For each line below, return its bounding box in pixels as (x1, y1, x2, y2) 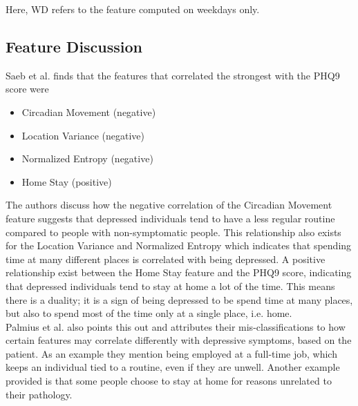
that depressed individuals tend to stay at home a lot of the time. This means (6, 278, 335, 293)
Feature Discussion (6, 35, 143, 57)
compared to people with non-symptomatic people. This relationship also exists (6, 224, 341, 239)
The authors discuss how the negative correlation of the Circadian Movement (6, 197, 332, 212)
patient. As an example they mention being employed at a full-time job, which (6, 346, 337, 360)
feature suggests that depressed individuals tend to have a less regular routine (6, 211, 335, 225)
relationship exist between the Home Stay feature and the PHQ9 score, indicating (6, 265, 352, 280)
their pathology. (6, 387, 73, 401)
